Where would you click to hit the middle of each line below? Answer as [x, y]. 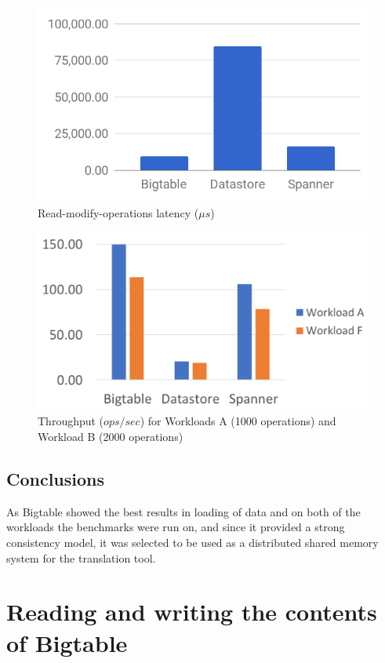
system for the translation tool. [81, 557]
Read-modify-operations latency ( [118, 212]
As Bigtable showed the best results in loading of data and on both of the [183, 511]
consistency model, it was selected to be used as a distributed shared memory [192, 542]
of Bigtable [67, 642]
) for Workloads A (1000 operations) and [238, 421]
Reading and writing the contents [192, 612]
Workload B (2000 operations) [111, 436]
